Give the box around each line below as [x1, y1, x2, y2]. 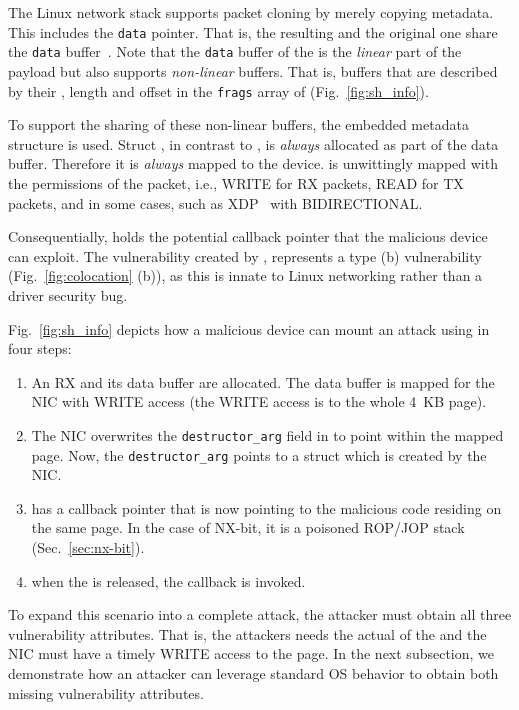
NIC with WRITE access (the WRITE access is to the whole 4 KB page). [31, 391, 487, 412]
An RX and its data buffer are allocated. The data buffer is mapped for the [31, 371, 495, 392]
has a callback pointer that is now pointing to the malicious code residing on [31, 497, 502, 518]
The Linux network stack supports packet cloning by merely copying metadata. [8, 2, 494, 22]
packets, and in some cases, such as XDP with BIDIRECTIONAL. [8, 192, 423, 213]
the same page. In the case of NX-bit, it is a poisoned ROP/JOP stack [31, 517, 465, 538]
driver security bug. [8, 284, 128, 305]
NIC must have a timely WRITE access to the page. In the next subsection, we [8, 643, 495, 664]
